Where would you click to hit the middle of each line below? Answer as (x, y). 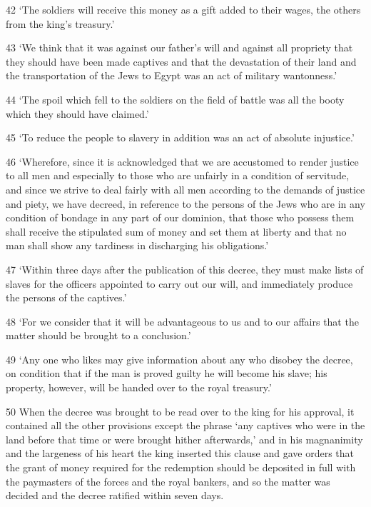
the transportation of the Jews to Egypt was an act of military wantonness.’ (172, 75)
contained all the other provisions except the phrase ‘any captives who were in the (185, 425)
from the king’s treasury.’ (60, 23)
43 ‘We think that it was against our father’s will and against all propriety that (179, 47)
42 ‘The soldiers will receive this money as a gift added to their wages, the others (183, 9)
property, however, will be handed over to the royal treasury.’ (139, 387)
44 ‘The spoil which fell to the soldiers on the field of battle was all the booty (175, 99)
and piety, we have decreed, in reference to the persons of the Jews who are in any (185, 203)
